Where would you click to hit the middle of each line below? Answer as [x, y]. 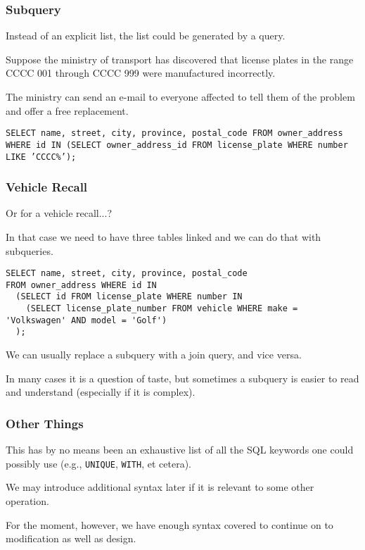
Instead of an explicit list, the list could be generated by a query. [146, 36]
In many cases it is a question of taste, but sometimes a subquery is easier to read [182, 378]
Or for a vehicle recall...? [59, 213]
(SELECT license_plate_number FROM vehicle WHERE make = [162, 309]
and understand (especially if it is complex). [101, 392]
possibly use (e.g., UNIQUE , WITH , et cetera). [98, 463]
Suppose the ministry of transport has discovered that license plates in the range [180, 59]
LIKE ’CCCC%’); [41, 157]
